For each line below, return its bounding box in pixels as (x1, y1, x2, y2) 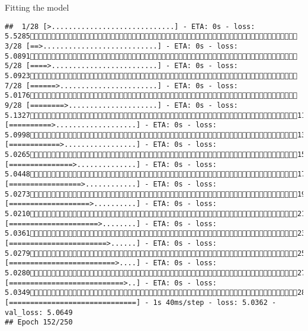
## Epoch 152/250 (5, 318, 73, 327)
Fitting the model (5, 1, 69, 13)
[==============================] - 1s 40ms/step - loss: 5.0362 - (5, 298, 277, 307)
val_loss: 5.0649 (5, 308, 73, 317)
